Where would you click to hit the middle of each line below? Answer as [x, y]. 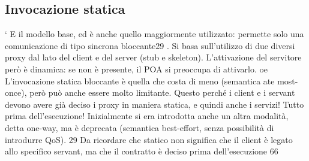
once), [16, 92]
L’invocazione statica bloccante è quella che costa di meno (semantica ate [140, 80]
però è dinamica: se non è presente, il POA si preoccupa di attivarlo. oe [136, 69]
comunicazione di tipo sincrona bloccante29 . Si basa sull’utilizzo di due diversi [150, 45]
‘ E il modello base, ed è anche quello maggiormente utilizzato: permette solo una [154, 34]
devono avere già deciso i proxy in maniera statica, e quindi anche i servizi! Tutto [154, 104]
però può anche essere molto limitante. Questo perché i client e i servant [162, 92]
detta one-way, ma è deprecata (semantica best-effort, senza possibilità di [139, 127]
